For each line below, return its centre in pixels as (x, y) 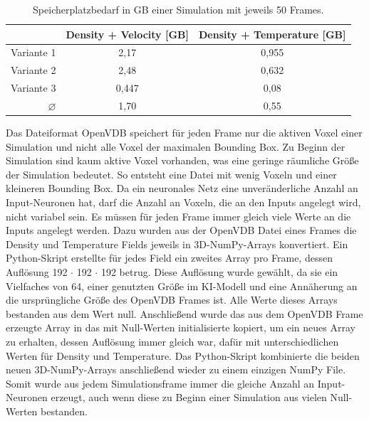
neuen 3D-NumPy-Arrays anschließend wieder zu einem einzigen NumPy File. (176, 369)
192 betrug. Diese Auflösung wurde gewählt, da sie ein (219, 272)
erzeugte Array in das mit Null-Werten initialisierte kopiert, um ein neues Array (181, 327)
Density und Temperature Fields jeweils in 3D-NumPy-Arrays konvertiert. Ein (177, 244)
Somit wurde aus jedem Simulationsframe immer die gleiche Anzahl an (160, 383)
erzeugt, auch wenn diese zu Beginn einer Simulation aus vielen (189, 397)
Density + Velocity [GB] (127, 34)
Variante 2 (33, 70)
